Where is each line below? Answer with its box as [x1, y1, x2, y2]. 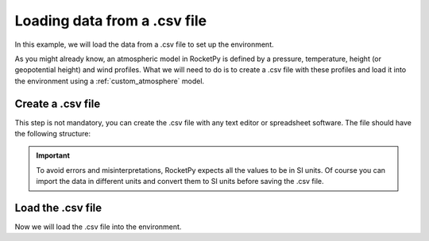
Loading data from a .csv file [14, 12, 207, 29]
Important [36, 151, 71, 160]
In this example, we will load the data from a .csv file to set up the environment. [14, 40, 274, 49]
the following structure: [14, 129, 91, 139]
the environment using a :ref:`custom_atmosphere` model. [14, 76, 205, 86]
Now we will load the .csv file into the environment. [14, 222, 182, 231]
